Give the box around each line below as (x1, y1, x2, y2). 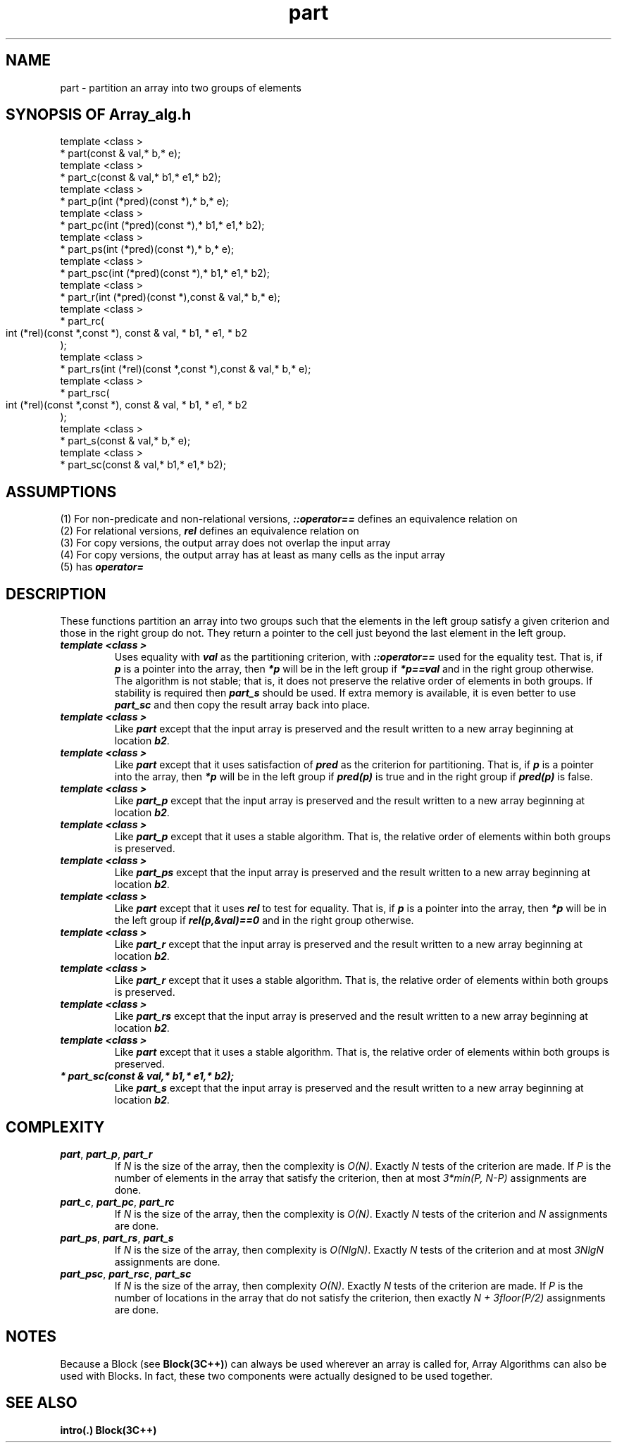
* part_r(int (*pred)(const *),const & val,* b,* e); (60, 291, 281, 304)
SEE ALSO (6, 1394, 77, 1412)
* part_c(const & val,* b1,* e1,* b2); (60, 171, 221, 184)
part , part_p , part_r (60, 1147, 153, 1160)
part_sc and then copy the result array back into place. (114, 699, 370, 711)
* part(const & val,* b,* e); (60, 147, 181, 160)
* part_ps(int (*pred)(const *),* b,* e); (60, 243, 235, 256)
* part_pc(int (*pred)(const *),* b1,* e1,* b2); (60, 219, 265, 232)
